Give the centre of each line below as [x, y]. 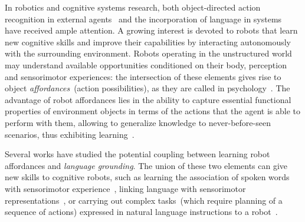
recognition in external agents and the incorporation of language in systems [143, 19]
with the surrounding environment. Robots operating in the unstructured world [148, 53]
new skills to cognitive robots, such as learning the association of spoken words [147, 177]
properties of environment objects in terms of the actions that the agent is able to [153, 111]
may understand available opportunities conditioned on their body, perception [146, 64]
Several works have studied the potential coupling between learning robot [137, 154]
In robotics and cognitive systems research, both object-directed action [133, 7]
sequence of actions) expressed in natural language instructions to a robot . [141, 212]
